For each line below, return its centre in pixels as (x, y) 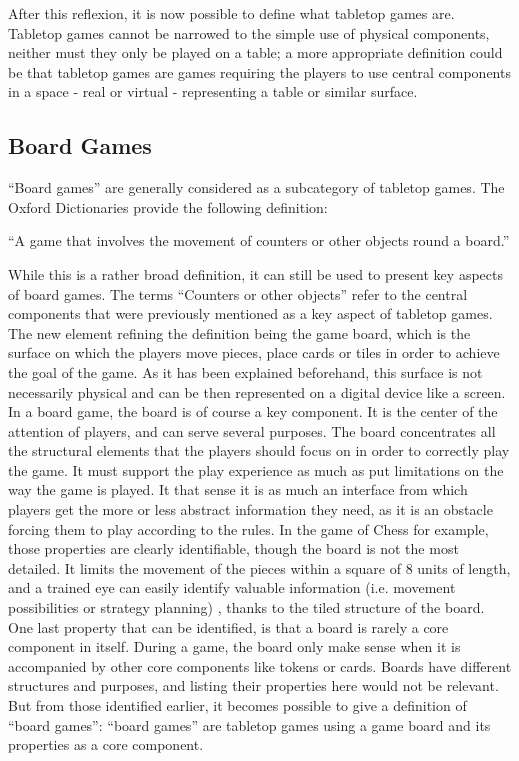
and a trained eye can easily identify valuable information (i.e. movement (232, 587)
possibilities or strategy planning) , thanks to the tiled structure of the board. (246, 607)
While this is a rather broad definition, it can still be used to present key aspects (255, 273)
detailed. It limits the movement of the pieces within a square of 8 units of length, (259, 567)
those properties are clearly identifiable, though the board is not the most (233, 548)
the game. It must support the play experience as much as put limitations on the (256, 469)
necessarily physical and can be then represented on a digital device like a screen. (257, 391)
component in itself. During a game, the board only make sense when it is (234, 646)
